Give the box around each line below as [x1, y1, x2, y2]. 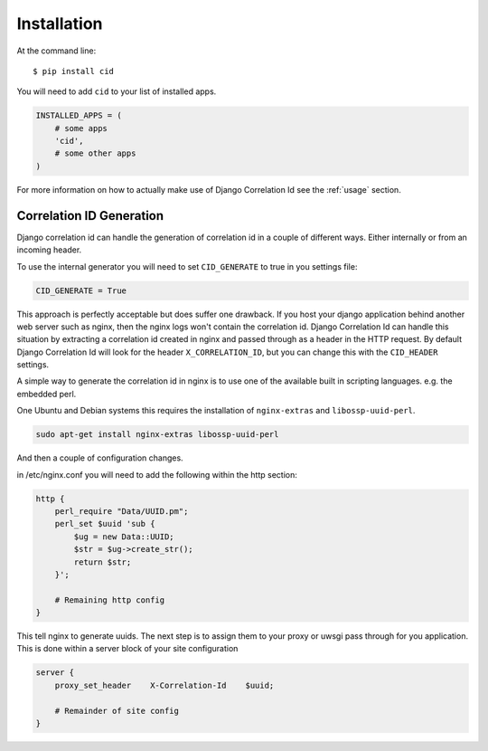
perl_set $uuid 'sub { [54, 518, 155, 529]
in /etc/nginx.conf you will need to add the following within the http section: [16, 469, 297, 480]
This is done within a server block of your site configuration [16, 643, 239, 654]
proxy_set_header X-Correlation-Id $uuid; [54, 680, 275, 690]
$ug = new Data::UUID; [73, 531, 175, 542]
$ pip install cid [33, 66, 115, 76]
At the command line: [16, 45, 97, 56]
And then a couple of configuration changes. [16, 452, 184, 463]
